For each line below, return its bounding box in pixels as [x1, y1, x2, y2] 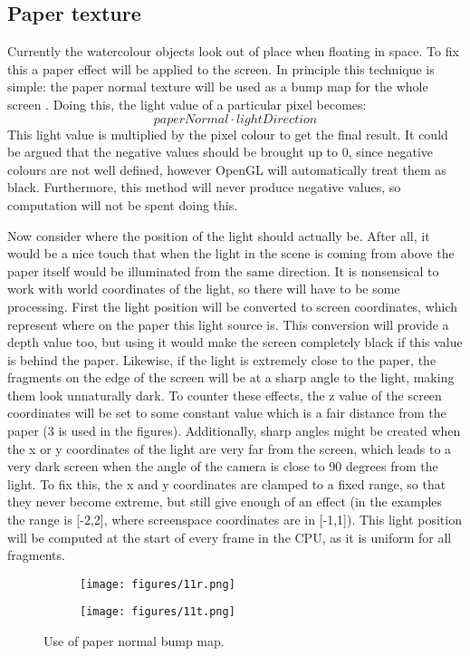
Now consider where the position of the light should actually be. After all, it [7, 226, 430, 245]
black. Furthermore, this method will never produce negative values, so [7, 178, 401, 197]
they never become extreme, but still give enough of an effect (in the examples [7, 492, 443, 511]
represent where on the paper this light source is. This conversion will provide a [7, 314, 449, 333]
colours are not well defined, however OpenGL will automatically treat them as [7, 159, 446, 178]
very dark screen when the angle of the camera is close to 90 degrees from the [7, 457, 438, 476]
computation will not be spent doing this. [7, 195, 238, 214]
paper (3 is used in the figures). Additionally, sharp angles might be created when [7, 421, 461, 440]
